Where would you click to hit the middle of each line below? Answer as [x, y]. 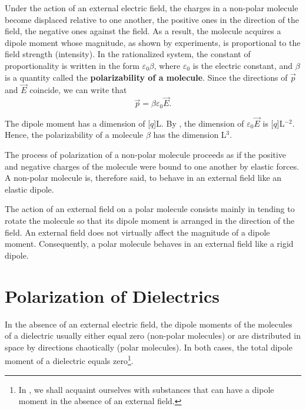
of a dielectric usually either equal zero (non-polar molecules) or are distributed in [153, 335]
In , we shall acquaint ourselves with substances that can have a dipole [146, 389]
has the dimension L [190, 135]
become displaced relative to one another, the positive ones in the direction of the [152, 19]
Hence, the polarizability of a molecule [74, 135]
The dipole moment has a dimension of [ [78, 123]
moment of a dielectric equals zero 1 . [69, 360]
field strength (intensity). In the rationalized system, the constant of [128, 54]
